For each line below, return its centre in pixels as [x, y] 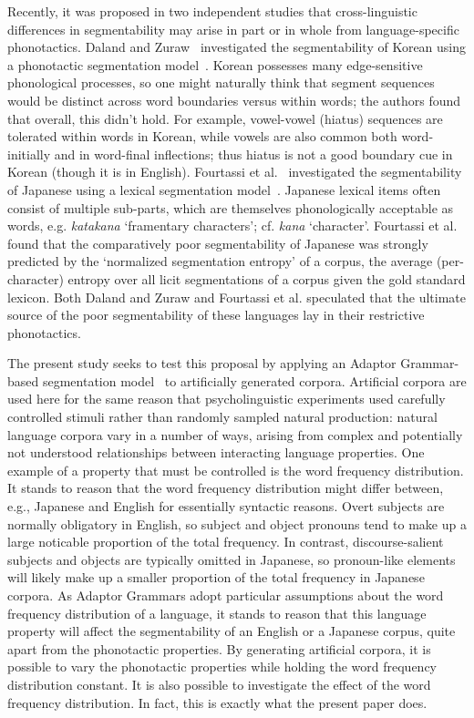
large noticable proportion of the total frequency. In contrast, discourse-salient [226, 542]
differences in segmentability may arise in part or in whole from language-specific [233, 29]
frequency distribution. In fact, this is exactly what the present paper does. [217, 702]
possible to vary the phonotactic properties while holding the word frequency [222, 667]
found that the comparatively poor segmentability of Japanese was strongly [218, 243]
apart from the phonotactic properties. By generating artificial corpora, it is [219, 648]
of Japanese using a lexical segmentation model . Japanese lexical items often [224, 189]
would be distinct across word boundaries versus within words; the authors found [234, 100]
